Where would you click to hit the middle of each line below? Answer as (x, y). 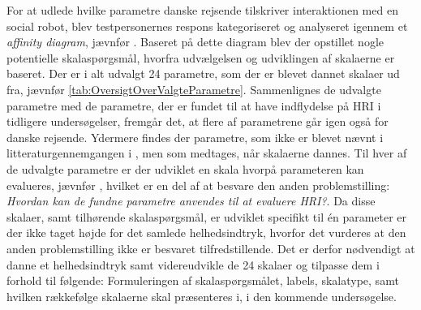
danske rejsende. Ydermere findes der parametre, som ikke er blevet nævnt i (195, 137)
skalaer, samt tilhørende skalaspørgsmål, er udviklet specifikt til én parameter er (207, 216)
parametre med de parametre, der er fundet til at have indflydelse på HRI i (194, 105)
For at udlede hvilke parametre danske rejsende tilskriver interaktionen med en (202, 10)
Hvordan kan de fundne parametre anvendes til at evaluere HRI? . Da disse (191, 201)
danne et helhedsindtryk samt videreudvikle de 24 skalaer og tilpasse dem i (193, 264)
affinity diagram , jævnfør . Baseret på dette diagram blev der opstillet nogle (195, 42)
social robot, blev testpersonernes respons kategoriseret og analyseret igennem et (207, 26)
